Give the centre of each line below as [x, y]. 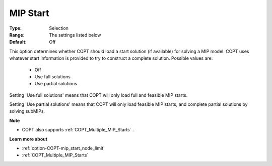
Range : [17, 35]
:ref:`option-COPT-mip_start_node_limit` [63, 148]
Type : [16, 28]
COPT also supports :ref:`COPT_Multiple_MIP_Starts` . [78, 130]
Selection [59, 28]
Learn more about [28, 139]
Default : [18, 42]
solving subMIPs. [27, 111]
